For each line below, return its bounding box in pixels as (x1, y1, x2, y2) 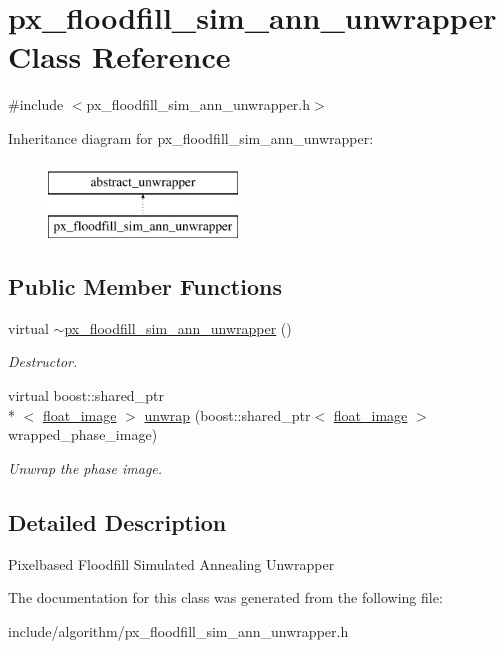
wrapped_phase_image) (8, 424, 158, 445)
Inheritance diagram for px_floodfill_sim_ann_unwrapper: (8, 127, 374, 148)
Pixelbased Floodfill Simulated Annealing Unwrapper (8, 553, 335, 574)
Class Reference (8, 36, 231, 77)
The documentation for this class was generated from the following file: (8, 587, 443, 608)
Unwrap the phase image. (8, 457, 163, 478)
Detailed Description (8, 506, 227, 537)
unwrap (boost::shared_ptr (144, 404, 311, 425)
